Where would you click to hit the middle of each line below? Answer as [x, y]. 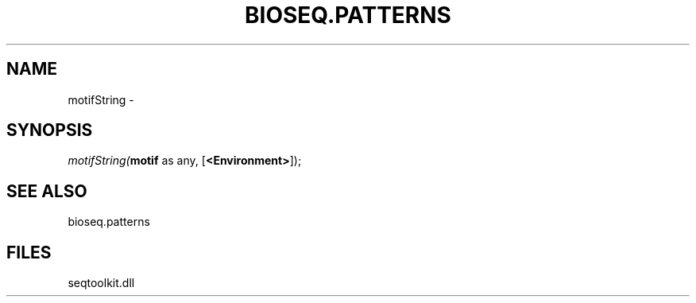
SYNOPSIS [50, 130]
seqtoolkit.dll [101, 283]
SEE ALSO [47, 191]
